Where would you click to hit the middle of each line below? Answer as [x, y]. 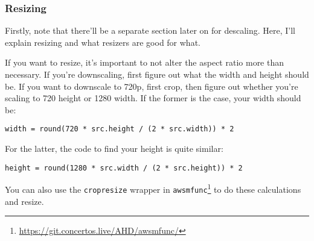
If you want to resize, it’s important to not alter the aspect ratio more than [145, 62]
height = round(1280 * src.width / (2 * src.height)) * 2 [124, 168]
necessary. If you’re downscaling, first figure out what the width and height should [157, 74]
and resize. [24, 201]
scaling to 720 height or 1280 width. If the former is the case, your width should [153, 98]
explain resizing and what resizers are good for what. [103, 42]
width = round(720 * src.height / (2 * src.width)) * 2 [120, 129]
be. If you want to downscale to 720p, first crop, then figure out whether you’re [152, 86]
